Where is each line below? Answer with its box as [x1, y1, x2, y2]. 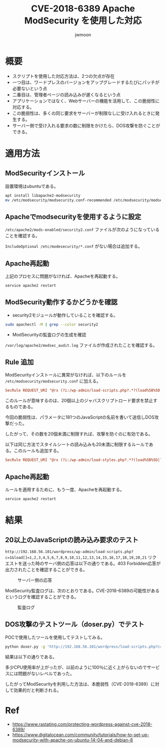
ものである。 [9, 404, 36, 410]
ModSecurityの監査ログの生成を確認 [12, 331, 86, 337]
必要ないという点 [12, 85, 47, 92]
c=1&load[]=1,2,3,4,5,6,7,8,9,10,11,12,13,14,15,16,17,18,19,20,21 [5, 555, 147, 560]
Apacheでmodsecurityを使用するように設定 [5, 212, 142, 221]
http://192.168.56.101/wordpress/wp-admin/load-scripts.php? [5, 549, 134, 554]
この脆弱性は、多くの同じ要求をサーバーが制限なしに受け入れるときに [12, 110, 156, 116]
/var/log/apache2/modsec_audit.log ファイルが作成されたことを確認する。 [5, 342, 158, 348]
